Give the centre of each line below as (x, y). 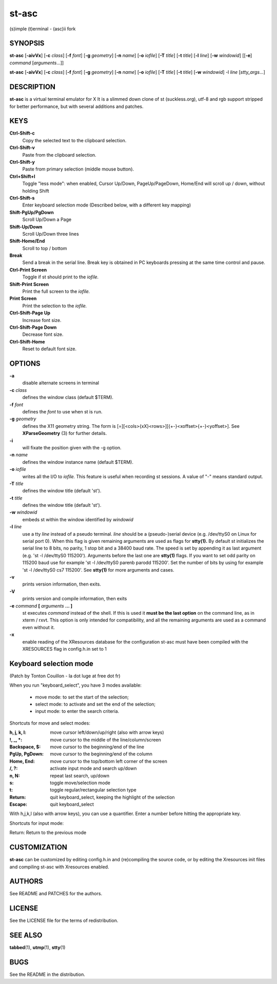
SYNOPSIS (27, 43)
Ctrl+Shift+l (22, 176)
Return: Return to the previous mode (48, 832)
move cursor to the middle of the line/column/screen (106, 740)
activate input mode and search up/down (93, 768)
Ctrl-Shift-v (22, 148)
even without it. (38, 627)
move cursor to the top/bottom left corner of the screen (109, 761)
